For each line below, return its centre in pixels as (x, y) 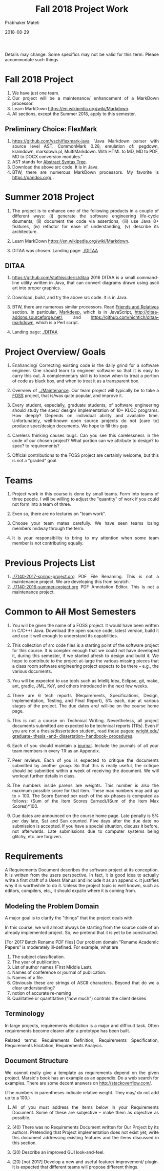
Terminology (25, 1014)
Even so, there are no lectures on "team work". (59, 514)
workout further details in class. (44, 776)
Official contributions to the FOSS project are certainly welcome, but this (85, 455)
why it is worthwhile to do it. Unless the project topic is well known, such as (82, 886)
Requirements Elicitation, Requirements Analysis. (54, 1045)
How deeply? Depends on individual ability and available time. (85, 416)
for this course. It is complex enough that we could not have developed (85, 651)
